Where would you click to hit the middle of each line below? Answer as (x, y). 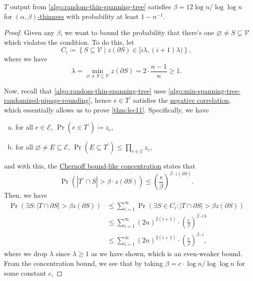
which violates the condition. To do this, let (69, 42)
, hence (101, 100)
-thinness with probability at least (88, 16)
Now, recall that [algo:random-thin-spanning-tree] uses (85, 90)
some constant (25, 272)
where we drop (26, 253)
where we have (26, 59)
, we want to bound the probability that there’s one (137, 32)
